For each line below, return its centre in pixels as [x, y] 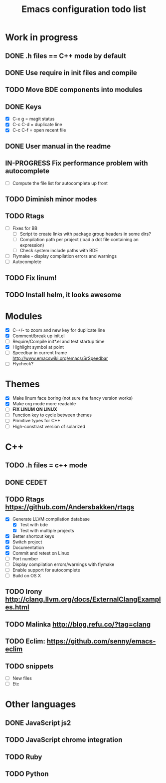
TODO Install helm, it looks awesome [63, 294]
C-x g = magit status [33, 119]
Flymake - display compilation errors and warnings [65, 256]
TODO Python [27, 774]
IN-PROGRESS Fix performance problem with [77, 163]
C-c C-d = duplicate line [37, 125]
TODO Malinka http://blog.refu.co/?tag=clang [78, 624]
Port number [25, 558]
